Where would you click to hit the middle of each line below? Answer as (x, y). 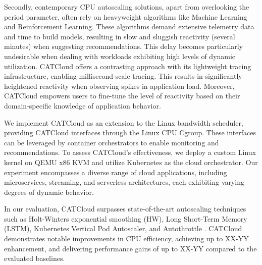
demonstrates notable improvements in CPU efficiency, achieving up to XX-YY (126, 238)
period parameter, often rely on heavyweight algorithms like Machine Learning (126, 16)
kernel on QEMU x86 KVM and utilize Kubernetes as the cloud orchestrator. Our (131, 162)
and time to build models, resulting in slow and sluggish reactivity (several (120, 36)
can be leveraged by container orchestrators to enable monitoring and (112, 142)
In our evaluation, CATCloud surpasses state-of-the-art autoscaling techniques (125, 209)
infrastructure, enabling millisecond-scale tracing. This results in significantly (123, 76)
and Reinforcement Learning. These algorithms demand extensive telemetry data (129, 26)
